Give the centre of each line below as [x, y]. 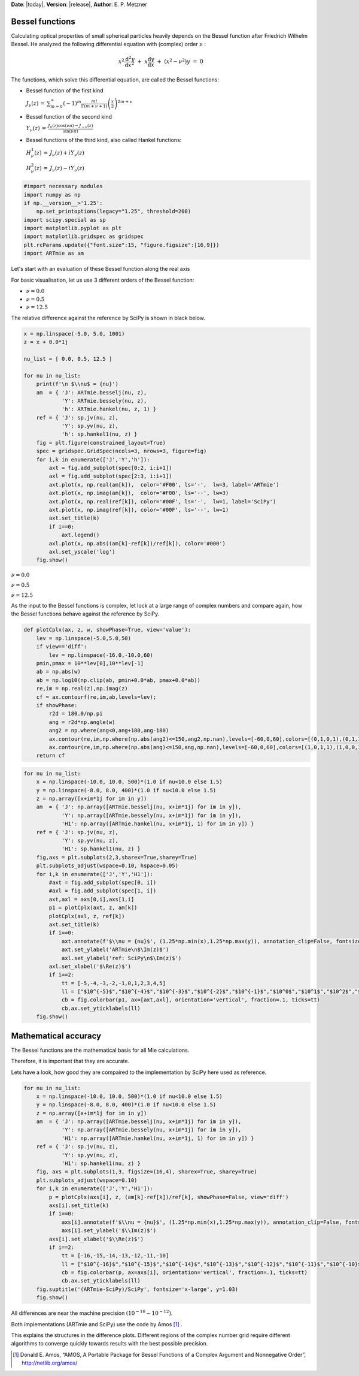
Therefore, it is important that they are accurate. [70, 1061]
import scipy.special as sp [65, 220]
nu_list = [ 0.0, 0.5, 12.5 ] [68, 359]
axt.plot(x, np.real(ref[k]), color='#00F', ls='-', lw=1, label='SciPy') [162, 501]
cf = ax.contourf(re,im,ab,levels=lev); [96, 697]
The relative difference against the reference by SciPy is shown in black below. [108, 318]
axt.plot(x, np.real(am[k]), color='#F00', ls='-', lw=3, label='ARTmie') [164, 485]
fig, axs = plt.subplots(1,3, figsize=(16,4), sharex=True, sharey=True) [147, 1172]
